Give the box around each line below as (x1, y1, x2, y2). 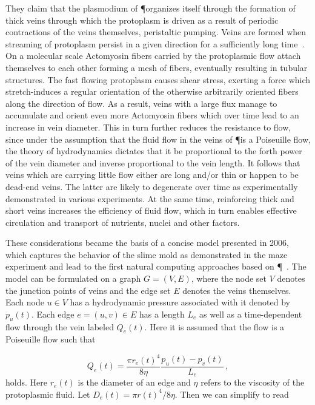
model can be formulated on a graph (5, 272, 141, 285)
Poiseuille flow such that (5, 333, 96, 345)
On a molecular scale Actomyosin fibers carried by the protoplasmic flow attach (5, 49, 301, 62)
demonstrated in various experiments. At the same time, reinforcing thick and (5, 192, 294, 205)
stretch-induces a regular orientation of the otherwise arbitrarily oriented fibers (5, 85, 299, 98)
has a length (139, 307, 185, 320)
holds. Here (5, 376, 47, 389)
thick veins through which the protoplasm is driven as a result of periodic (5, 13, 279, 26)
